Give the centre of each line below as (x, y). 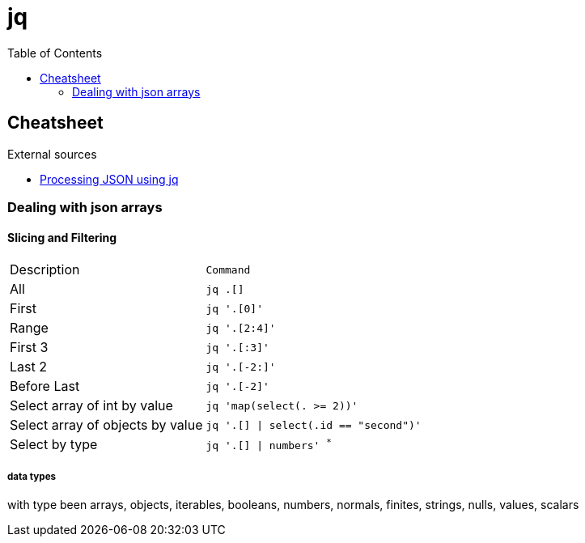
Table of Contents (55, 53)
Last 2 (28, 367)
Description (45, 270)
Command (228, 269)
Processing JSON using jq (109, 179)
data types (32, 476)
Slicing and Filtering (62, 237)
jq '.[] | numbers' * (269, 445)
